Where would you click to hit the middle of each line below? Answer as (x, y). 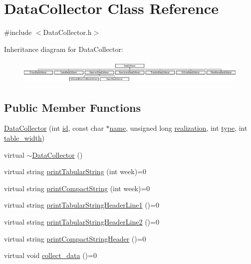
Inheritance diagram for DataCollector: (64, 49)
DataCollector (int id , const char (54, 128)
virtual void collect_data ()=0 (50, 255)
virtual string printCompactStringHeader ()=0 (75, 238)
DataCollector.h (67, 32)
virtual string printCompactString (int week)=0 (77, 188)
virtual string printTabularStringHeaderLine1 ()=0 (82, 205)
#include (18, 32)
